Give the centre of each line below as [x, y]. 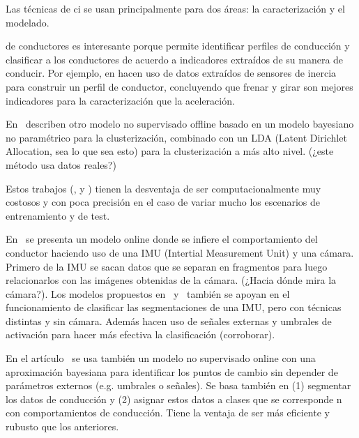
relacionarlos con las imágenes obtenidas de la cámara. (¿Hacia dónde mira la [171, 280]
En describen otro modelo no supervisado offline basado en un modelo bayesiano [180, 124]
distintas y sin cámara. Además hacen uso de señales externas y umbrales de [169, 320]
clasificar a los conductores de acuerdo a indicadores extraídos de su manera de [175, 59]
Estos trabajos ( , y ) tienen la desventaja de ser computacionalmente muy [163, 188]
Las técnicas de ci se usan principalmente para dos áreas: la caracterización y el [175, 8]
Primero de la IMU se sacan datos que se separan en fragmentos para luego [167, 266]
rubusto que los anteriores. [62, 426]
